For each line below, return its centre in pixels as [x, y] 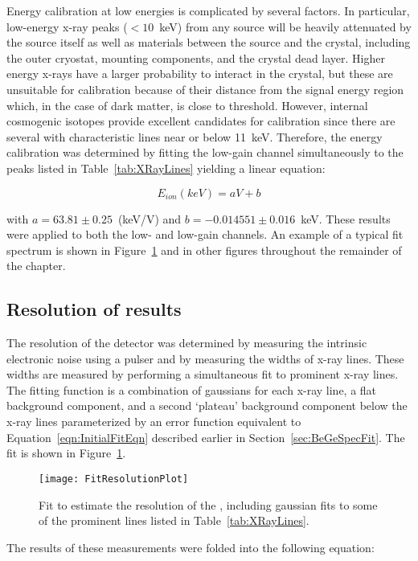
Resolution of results [94, 309]
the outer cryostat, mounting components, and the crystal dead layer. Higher [196, 57]
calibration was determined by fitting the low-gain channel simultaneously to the [205, 152]
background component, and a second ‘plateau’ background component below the [207, 405]
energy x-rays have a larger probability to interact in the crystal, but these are [200, 74]
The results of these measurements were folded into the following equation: [191, 547]
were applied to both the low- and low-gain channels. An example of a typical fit [205, 234]
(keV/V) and [150, 218]
